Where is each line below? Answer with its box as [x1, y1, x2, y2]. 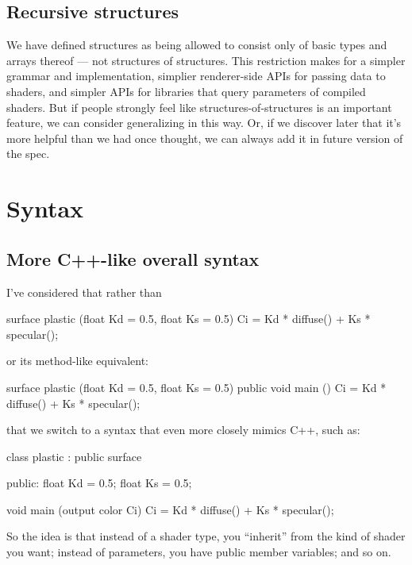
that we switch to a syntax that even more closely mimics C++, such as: [6, 421, 360, 438]
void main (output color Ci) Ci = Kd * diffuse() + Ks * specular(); [6, 501, 334, 517]
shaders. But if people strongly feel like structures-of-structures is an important [6, 98, 392, 115]
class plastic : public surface [6, 448, 142, 464]
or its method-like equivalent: [6, 352, 149, 369]
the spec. [6, 145, 50, 162]
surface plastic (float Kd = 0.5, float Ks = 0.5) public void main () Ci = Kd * [6, 379, 387, 395]
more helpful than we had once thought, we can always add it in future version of [6, 129, 403, 146]
